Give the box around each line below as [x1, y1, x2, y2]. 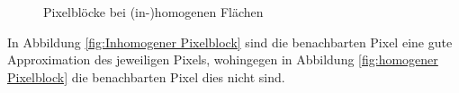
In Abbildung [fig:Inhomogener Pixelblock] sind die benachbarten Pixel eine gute [7, 32, 453, 51]
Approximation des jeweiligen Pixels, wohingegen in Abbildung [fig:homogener [7, 50, 438, 69]
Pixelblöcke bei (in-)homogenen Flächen [43, 3, 264, 21]
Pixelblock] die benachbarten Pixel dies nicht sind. [7, 67, 285, 86]
